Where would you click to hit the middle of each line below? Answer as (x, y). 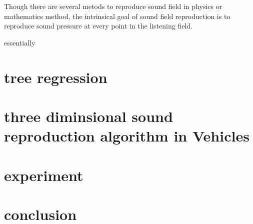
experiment (44, 175)
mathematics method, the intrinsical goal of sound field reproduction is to (117, 16)
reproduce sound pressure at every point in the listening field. (98, 26)
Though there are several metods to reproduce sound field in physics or (113, 6)
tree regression (56, 77)
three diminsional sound (88, 116)
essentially (20, 42)
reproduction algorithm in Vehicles (127, 136)
